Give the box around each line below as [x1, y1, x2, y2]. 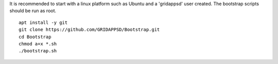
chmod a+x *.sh [19, 41, 57, 47]
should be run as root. [9, 8, 57, 14]
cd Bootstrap [19, 34, 51, 40]
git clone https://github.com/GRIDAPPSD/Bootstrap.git [19, 27, 160, 33]
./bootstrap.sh [19, 48, 57, 54]
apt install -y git [19, 19, 68, 25]
